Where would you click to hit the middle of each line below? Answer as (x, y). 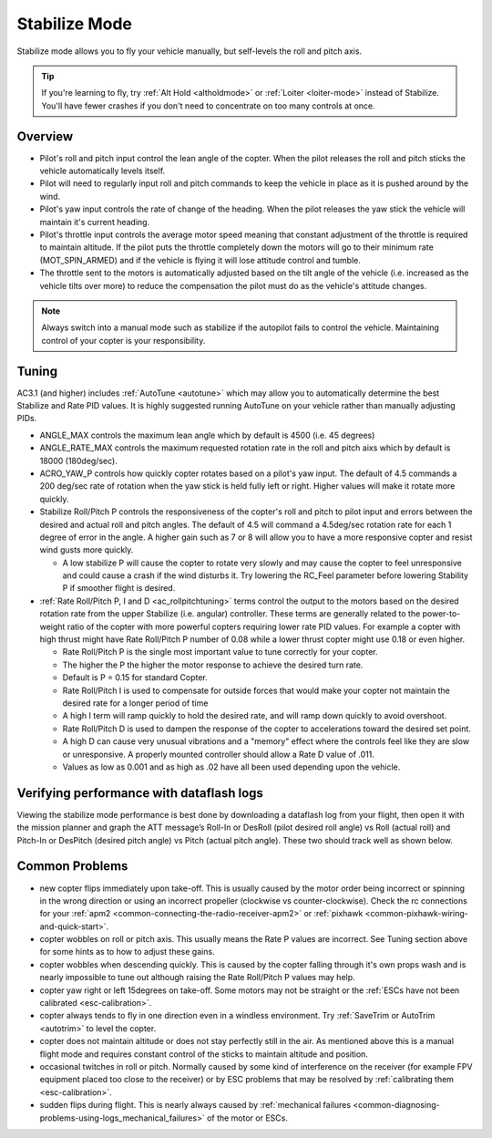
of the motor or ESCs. (247, 1118)
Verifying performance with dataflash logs (140, 793)
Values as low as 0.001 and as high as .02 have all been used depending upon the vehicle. (231, 767)
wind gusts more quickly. (87, 550)
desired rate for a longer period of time (135, 703)
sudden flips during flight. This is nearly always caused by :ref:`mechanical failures (195, 1105)
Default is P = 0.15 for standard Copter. (135, 678)
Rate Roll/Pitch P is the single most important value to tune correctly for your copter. (220, 652)
